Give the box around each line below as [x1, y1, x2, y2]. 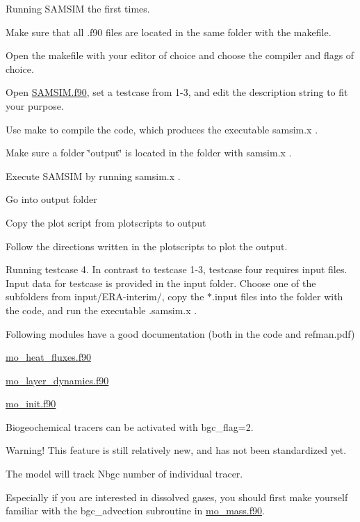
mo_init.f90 [6, 396, 56, 411]
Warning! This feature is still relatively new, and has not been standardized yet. [6, 443, 347, 457]
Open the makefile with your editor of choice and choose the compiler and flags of [6, 48, 354, 63]
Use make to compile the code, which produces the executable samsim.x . [6, 122, 318, 136]
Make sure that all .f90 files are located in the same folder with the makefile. [6, 24, 332, 39]
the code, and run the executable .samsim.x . [6, 302, 197, 317]
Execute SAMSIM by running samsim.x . [6, 168, 181, 183]
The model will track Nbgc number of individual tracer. [6, 466, 243, 481]
